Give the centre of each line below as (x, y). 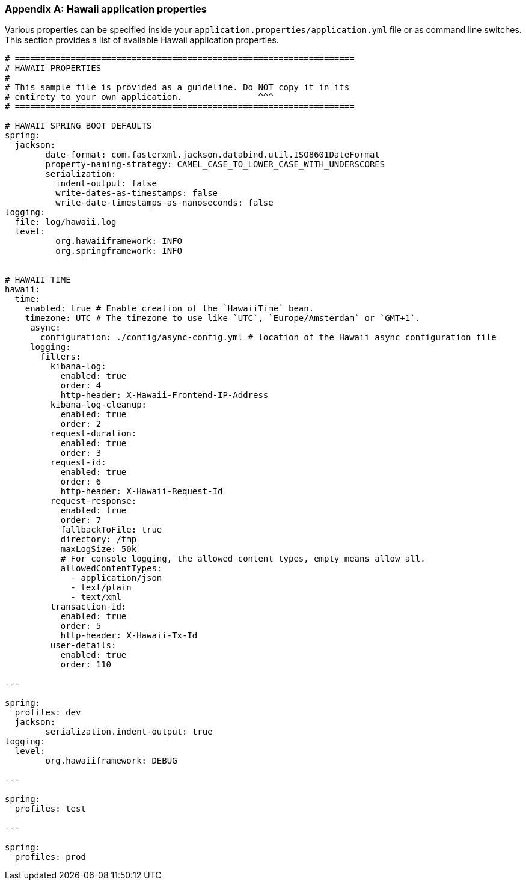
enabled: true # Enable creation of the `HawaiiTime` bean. (170, 309)
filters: (61, 357)
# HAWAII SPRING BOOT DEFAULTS (78, 126)
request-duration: (93, 434)
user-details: (83, 645)
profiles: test (50, 809)
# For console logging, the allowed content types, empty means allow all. (243, 559)
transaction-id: (88, 607)
